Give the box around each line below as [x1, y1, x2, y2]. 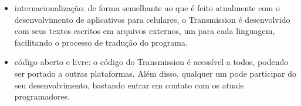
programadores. [14, 90, 70, 102]
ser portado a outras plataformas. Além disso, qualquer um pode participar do [14, 67, 296, 79]
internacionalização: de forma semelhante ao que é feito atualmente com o [14, 2, 280, 13]
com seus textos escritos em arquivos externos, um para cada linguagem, [14, 25, 275, 37]
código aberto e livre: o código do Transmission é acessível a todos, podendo [14, 56, 289, 68]
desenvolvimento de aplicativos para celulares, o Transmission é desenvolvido [14, 13, 290, 25]
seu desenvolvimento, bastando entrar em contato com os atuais [14, 78, 244, 91]
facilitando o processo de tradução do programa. [14, 36, 188, 48]
